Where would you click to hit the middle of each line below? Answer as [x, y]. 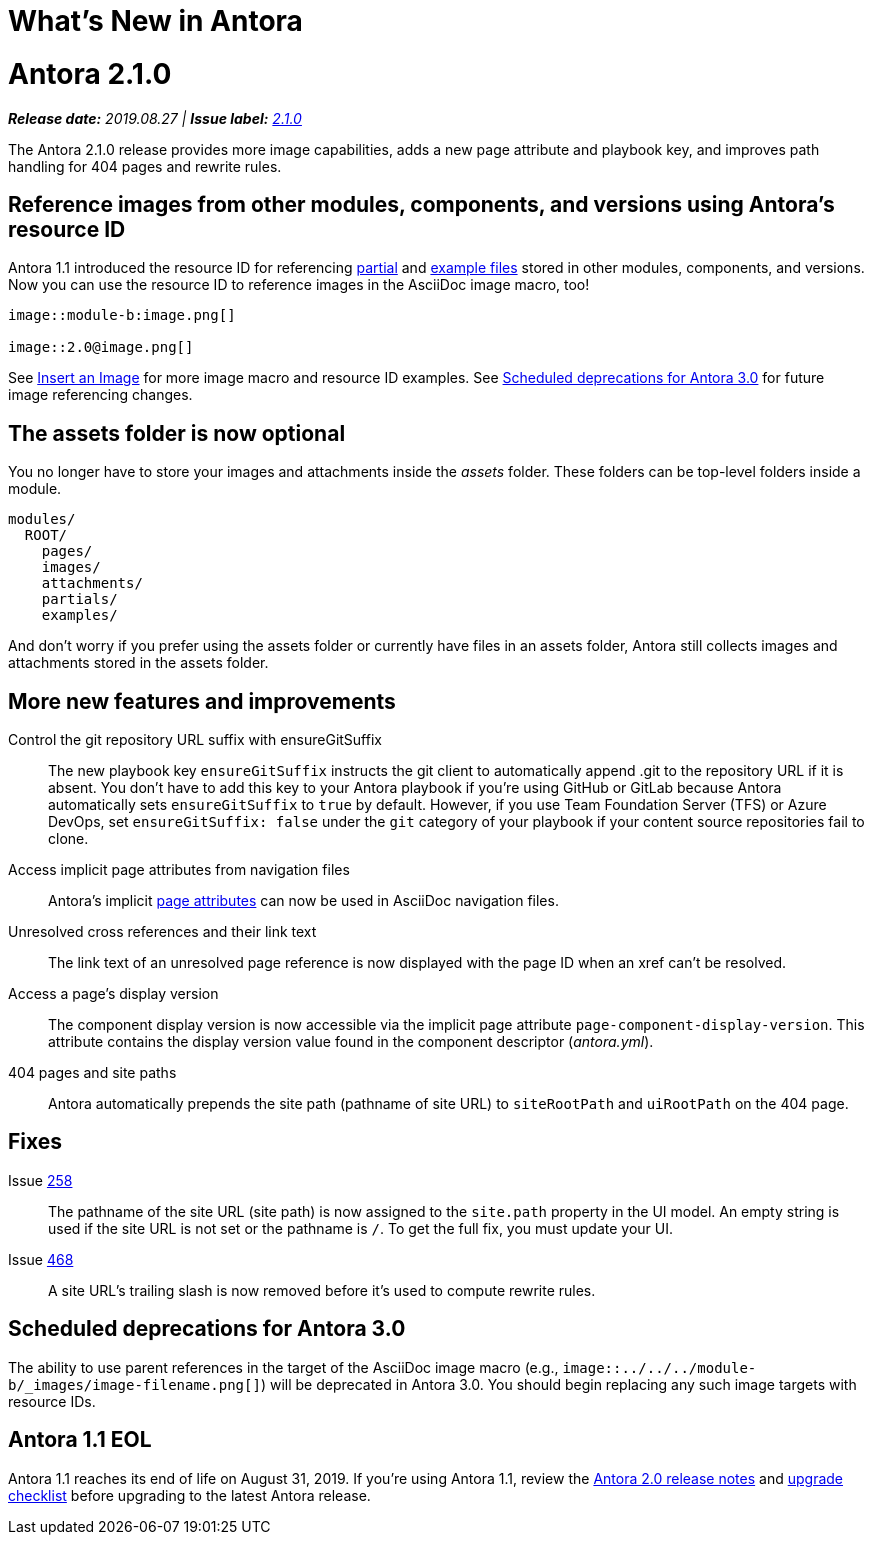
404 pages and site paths [92, 1073]
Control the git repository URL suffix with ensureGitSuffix [195, 740]
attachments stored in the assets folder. [138, 663]
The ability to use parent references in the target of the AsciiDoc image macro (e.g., [283, 1367]
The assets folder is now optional [177, 433]
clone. [68, 839]
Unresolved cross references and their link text [162, 932]
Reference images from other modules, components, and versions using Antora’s [421, 204]
